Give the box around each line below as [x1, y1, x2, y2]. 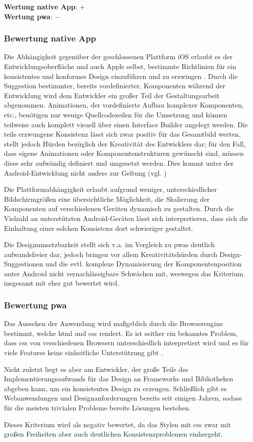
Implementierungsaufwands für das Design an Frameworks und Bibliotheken [4, 373, 233, 384]
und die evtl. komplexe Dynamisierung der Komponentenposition [45, 258, 242, 269]
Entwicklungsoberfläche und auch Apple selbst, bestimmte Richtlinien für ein [4, 61, 236, 71]
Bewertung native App [4, 32, 96, 44]
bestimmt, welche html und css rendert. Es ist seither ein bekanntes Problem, [4, 328, 238, 338]
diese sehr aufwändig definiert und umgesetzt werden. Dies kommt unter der [4, 157, 234, 168]
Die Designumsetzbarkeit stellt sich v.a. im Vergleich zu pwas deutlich [4, 239, 215, 250]
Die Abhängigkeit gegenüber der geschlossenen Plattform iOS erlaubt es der [4, 51, 233, 62]
